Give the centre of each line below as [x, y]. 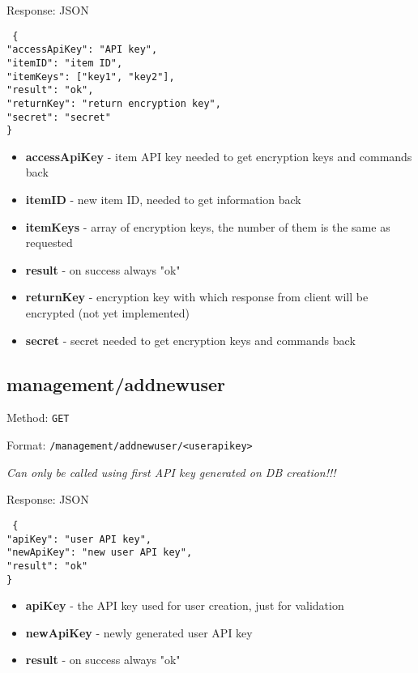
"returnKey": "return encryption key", [114, 103]
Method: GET [38, 417]
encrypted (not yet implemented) [108, 313]
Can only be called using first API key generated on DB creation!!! [171, 472]
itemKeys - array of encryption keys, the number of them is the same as [208, 226]
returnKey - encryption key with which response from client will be [197, 297]
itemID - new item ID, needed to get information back [163, 200]
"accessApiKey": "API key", [82, 50]
